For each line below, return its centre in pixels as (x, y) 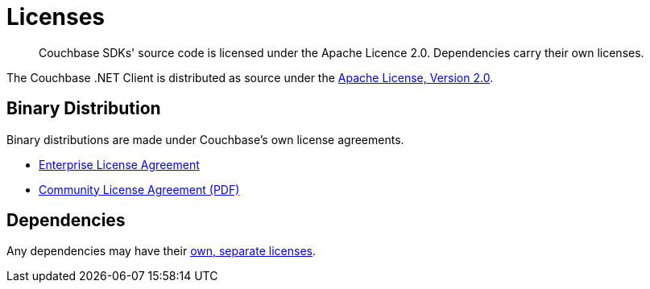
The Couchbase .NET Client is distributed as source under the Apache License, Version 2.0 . (250, 77)
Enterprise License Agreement (119, 164)
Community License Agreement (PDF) (139, 189)
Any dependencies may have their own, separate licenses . (161, 251)
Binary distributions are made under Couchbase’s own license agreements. (205, 139)
